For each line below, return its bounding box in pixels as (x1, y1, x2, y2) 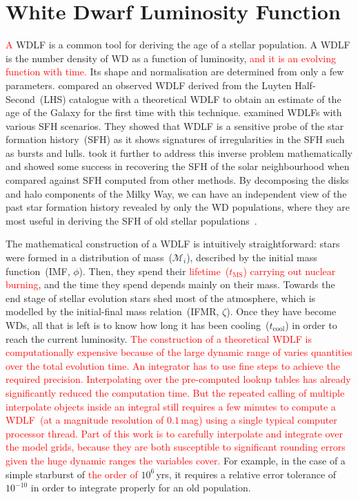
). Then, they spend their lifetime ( (79, 263, 230, 278)
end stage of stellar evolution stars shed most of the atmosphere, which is (6, 290, 316, 305)
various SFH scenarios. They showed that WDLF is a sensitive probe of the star (6, 118, 344, 133)
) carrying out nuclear (243, 263, 336, 278)
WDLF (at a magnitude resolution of (6, 413, 164, 427)
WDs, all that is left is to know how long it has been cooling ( (6, 318, 270, 332)
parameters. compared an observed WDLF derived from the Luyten (6, 77, 292, 92)
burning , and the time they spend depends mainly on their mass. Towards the (6, 277, 335, 292)
